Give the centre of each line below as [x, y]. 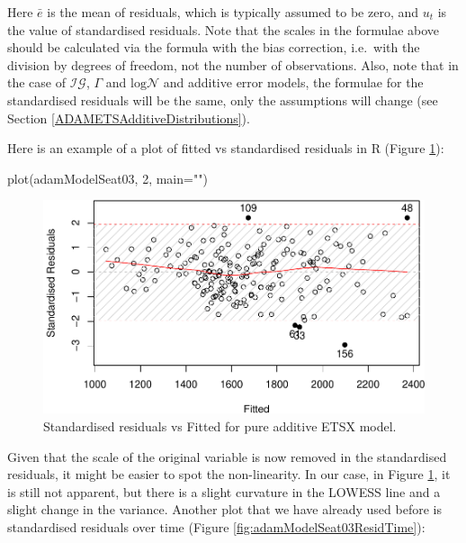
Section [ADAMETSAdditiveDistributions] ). [129, 118]
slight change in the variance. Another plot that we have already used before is [224, 509]
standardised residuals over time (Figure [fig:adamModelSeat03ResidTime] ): [216, 526]
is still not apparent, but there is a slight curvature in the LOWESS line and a [224, 491]
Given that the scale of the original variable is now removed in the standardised [227, 456]
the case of [37, 82]
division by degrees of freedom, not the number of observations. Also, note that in [233, 64]
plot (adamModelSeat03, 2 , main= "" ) [108, 178]
